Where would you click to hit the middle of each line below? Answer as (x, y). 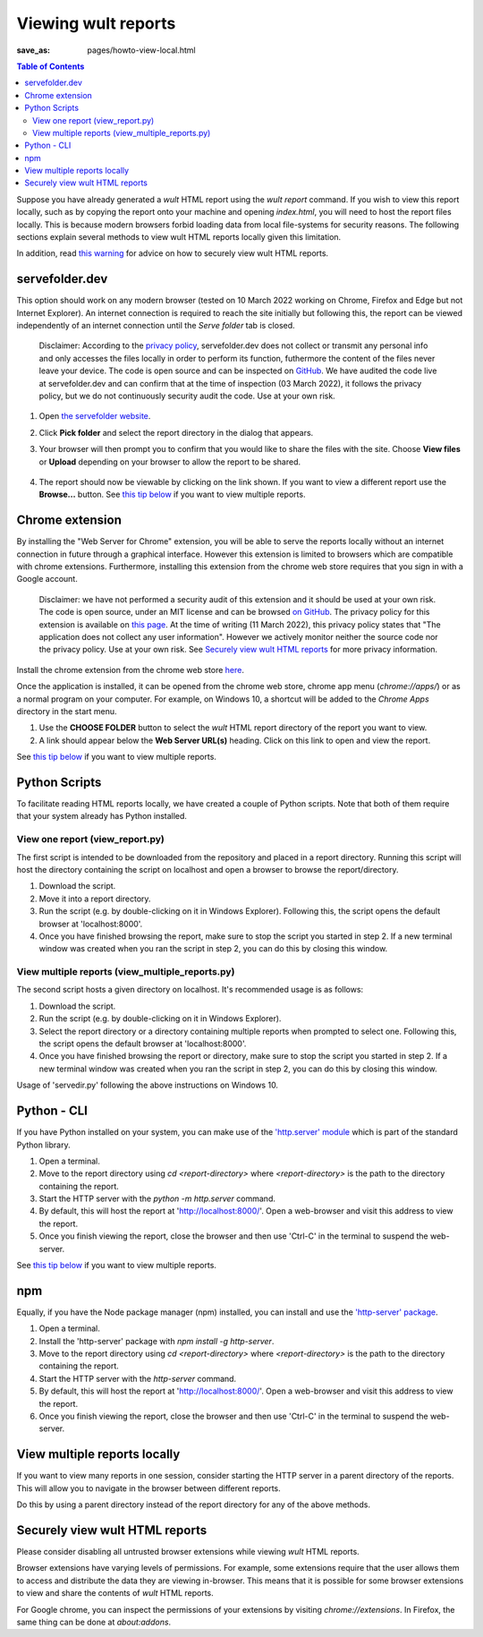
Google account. (47, 579)
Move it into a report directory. (95, 899)
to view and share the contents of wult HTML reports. (115, 1593)
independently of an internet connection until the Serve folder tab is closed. (156, 326)
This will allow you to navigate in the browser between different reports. (148, 1488)
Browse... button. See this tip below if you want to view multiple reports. (172, 495)
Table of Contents (51, 66)
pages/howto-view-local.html (141, 50)
